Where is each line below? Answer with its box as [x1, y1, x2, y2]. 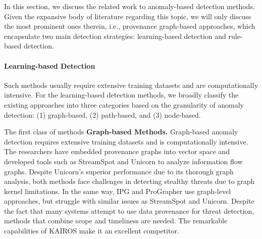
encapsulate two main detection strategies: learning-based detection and [4, 30, 226, 41]
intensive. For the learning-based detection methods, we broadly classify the [4, 89, 239, 100]
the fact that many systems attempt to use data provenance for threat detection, [4, 205, 254, 216]
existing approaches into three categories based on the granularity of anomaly [4, 99, 244, 110]
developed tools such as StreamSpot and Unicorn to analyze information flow [4, 156, 243, 166]
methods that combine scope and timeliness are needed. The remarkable [4, 215, 228, 226]
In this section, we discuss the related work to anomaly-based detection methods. [4, 1, 255, 11]
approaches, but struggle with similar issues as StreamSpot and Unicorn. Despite [4, 196, 254, 206]
